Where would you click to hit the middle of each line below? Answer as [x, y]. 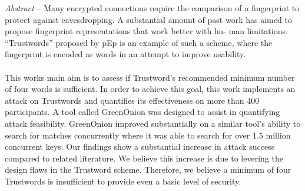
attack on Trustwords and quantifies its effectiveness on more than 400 [132, 100]
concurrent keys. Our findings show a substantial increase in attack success [140, 146]
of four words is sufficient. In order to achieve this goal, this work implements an [150, 89]
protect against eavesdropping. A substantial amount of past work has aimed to [148, 19]
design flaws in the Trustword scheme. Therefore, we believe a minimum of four [148, 169]
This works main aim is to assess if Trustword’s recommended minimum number [150, 77]
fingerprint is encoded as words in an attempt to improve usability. [125, 54]
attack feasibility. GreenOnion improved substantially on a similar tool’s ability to [153, 123]
